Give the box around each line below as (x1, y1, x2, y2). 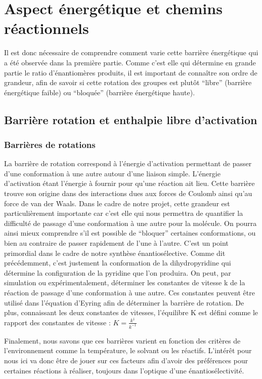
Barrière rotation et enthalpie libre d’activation (4, 111, 257, 127)
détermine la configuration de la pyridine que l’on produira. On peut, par (4, 267, 231, 278)
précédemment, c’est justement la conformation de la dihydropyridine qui (4, 257, 231, 268)
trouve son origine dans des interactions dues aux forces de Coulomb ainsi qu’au (4, 188, 252, 199)
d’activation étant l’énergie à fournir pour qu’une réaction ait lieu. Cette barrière (4, 178, 255, 188)
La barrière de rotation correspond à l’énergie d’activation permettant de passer (4, 158, 252, 169)
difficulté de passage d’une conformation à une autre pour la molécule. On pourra (4, 217, 257, 228)
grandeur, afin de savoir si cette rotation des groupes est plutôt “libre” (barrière (4, 77, 252, 88)
